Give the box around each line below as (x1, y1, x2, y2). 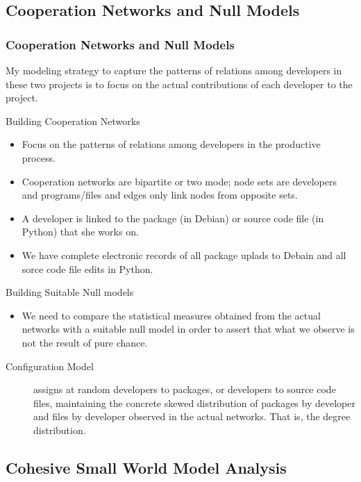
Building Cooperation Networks (6, 113, 140, 128)
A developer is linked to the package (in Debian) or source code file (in (22, 210, 324, 225)
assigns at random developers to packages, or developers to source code (33, 382, 336, 397)
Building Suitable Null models (6, 285, 134, 299)
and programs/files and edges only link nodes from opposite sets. (22, 188, 298, 202)
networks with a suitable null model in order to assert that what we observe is (22, 322, 355, 336)
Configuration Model (6, 358, 94, 373)
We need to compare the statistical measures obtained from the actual (22, 308, 321, 322)
